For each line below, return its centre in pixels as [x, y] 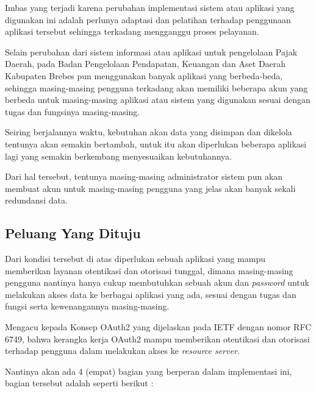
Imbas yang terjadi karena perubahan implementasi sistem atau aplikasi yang [150, 7]
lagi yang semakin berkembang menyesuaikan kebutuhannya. [118, 156]
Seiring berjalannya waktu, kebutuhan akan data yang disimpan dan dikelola [149, 132]
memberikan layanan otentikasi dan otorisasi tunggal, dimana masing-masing [149, 270]
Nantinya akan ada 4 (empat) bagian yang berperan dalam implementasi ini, [149, 371]
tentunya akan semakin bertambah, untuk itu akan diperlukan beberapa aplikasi [156, 143]
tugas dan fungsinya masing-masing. [73, 111]
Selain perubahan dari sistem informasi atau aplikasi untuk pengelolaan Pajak [151, 51]
